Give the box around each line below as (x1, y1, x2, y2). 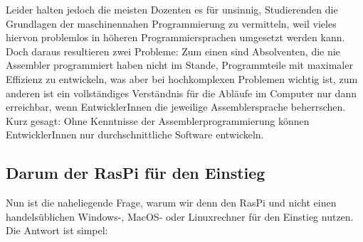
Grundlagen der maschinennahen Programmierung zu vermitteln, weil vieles (6, 16, 337, 31)
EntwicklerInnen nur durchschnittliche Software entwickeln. (6, 127, 264, 142)
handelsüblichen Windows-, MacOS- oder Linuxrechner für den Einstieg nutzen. (6, 209, 354, 224)
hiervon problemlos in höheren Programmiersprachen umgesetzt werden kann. (6, 30, 345, 45)
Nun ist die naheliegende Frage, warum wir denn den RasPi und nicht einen (6, 195, 337, 210)
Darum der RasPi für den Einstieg (6, 162, 265, 184)
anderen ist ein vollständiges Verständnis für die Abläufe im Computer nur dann (6, 85, 357, 100)
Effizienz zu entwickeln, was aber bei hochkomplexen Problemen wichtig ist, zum (6, 71, 358, 86)
